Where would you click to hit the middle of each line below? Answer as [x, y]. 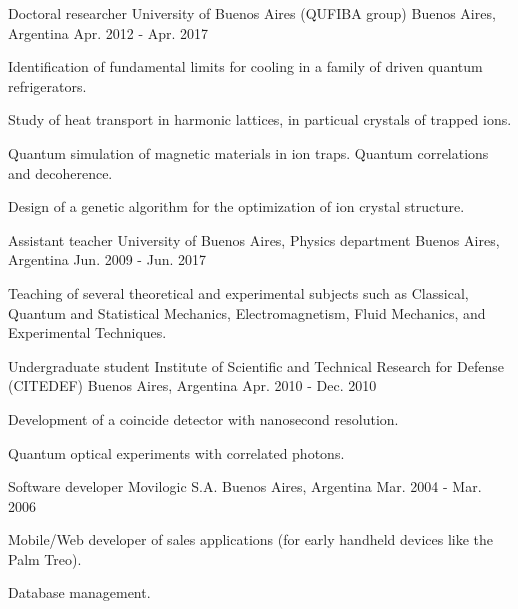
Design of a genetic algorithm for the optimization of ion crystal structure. [236, 206]
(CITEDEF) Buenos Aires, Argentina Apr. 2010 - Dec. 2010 [192, 385]
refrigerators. [47, 85]
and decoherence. [60, 172]
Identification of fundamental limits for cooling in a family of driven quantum [245, 66]
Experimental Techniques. [87, 332]
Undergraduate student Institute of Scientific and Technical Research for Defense [256, 365]
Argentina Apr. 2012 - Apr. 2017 [108, 32]
